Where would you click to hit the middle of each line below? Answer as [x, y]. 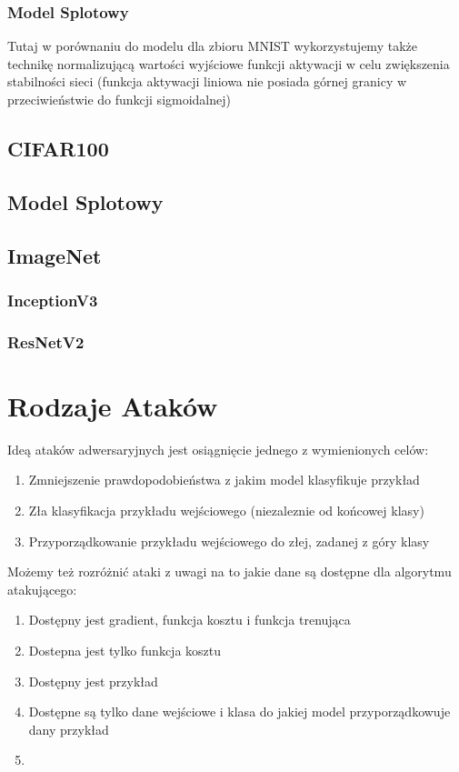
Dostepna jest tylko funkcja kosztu [125, 650]
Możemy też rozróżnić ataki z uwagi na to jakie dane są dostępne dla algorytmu [229, 571]
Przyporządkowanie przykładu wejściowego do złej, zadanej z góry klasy [229, 541]
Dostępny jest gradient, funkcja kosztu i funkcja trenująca [190, 620]
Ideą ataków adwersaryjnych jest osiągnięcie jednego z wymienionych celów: [218, 449]
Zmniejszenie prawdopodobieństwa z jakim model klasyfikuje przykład [224, 480]
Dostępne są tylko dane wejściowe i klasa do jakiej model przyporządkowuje [239, 712]
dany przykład [69, 729]
